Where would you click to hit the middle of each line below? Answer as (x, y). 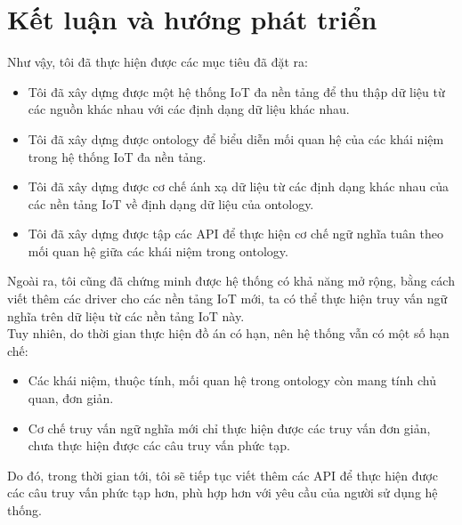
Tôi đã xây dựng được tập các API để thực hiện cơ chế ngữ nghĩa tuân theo (235, 234)
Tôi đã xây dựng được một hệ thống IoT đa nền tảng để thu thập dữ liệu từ (236, 91)
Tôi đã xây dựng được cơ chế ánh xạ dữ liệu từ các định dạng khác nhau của (239, 186)
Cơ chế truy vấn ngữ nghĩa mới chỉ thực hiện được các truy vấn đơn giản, (229, 428)
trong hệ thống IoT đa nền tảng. (117, 156)
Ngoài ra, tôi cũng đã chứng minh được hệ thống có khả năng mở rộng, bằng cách (231, 281)
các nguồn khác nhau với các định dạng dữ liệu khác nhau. (189, 109)
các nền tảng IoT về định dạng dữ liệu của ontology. (171, 203)
